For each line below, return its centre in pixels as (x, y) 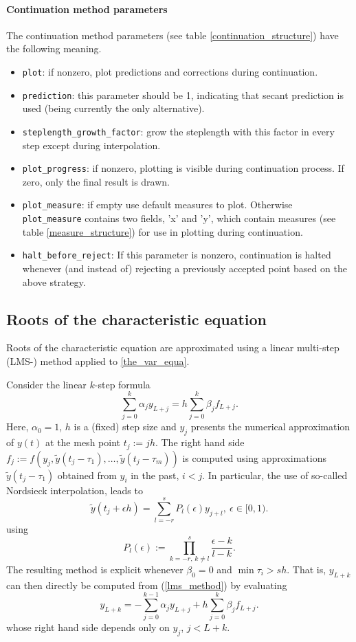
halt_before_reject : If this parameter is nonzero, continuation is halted (177, 255)
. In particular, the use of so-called (275, 475)
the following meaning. (54, 48)
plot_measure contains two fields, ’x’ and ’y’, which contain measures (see (179, 218)
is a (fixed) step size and (125, 427)
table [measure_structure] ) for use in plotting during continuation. (163, 231)
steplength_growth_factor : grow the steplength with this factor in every (178, 131)
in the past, (155, 475)
